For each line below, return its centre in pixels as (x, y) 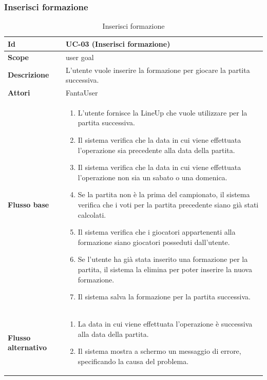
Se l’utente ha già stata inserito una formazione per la (163, 259)
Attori (19, 92)
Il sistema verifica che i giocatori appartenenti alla (157, 232)
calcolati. (92, 214)
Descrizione (28, 75)
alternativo (27, 347)
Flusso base (28, 204)
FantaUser (82, 92)
